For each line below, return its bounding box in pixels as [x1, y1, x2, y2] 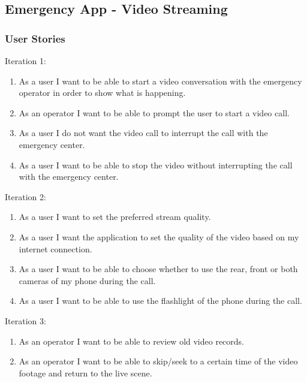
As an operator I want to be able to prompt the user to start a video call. [19, 106, 290, 119]
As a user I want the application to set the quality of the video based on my [19, 230, 299, 243]
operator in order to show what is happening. [19, 86, 186, 99]
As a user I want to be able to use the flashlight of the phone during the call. [19, 294, 302, 307]
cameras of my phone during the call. [19, 274, 156, 287]
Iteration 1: [5, 55, 46, 67]
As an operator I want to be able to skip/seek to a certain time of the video [19, 355, 298, 367]
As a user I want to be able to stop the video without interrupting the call [19, 158, 293, 171]
